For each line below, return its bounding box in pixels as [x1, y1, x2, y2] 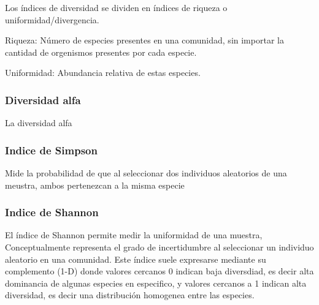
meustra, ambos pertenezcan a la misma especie [5, 178, 185, 191]
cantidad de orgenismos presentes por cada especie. [5, 45, 197, 58]
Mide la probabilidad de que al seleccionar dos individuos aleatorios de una [5, 167, 287, 179]
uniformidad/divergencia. [5, 13, 99, 26]
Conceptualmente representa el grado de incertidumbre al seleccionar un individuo [5, 241, 314, 253]
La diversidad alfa [5, 116, 72, 129]
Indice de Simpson [5, 142, 98, 157]
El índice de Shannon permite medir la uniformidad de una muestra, [5, 228, 263, 241]
